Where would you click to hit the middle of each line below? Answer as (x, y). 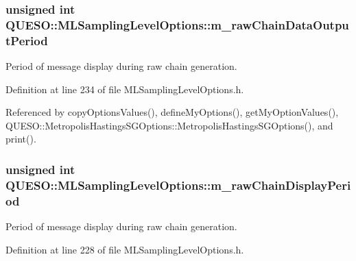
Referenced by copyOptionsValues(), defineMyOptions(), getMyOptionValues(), (172, 112)
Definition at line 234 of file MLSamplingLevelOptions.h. (125, 89)
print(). (21, 139)
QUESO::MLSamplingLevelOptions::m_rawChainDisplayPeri (178, 185)
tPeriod (27, 40)
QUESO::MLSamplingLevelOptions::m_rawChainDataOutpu (177, 24)
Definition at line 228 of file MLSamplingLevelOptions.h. (125, 249)
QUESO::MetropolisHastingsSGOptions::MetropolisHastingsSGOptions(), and (169, 125)
